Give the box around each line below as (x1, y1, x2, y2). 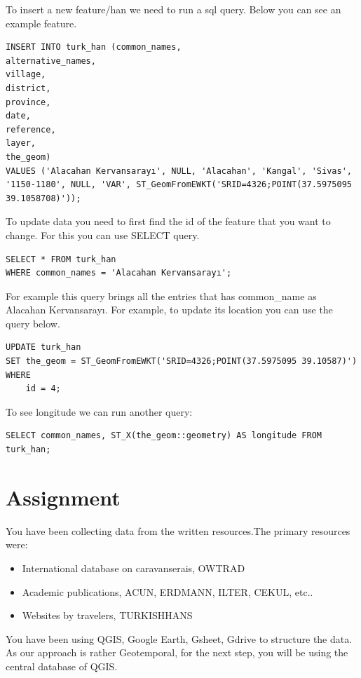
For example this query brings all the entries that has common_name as (6, 288, 317, 303)
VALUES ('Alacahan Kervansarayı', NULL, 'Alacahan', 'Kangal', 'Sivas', (6, 165, 352, 176)
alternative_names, (6, 55, 96, 66)
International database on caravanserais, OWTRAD (22, 560, 245, 575)
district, (6, 83, 51, 93)
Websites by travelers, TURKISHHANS (22, 608, 193, 623)
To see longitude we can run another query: (6, 404, 193, 419)
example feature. (6, 15, 77, 30)
